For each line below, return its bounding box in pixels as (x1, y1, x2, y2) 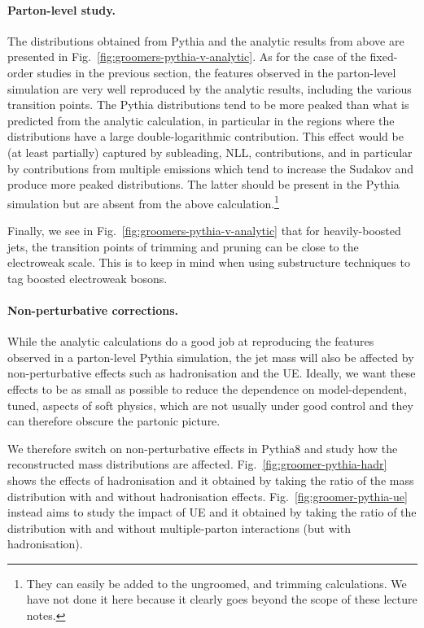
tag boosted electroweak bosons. (7, 269, 168, 286)
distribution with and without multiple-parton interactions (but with (7, 519, 351, 536)
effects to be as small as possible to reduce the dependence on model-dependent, (7, 380, 407, 397)
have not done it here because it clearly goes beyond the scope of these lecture (26, 591, 417, 608)
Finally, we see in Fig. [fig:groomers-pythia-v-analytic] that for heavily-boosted (7, 221, 401, 238)
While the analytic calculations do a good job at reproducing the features (7, 333, 374, 350)
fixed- (369, 48, 398, 65)
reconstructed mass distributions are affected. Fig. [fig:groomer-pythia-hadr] (7, 456, 387, 473)
